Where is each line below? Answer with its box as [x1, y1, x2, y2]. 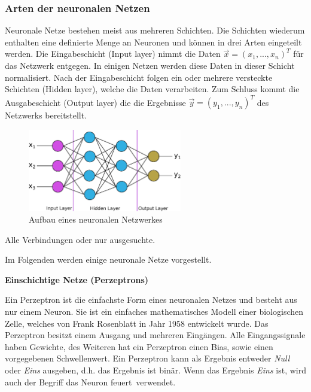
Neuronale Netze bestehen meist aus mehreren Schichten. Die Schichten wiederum [5, 24, 305, 37]
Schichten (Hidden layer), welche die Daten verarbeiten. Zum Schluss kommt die [5, 83, 300, 95]
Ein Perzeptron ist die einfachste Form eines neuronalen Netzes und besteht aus [5, 293, 297, 306]
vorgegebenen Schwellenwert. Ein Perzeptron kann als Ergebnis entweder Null [5, 352, 290, 364]
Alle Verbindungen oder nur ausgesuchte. [5, 233, 155, 245]
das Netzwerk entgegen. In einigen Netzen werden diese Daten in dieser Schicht [5, 59, 295, 71]
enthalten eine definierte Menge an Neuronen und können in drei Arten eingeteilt [5, 35, 302, 48]
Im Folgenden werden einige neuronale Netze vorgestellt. [5, 253, 212, 266]
